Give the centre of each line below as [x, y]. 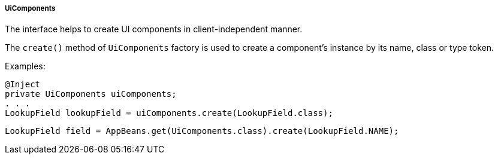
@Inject [23, 85]
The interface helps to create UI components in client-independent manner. [154, 29]
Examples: [25, 66]
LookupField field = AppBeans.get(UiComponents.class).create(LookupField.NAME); [202, 131]
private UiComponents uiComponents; [91, 94]
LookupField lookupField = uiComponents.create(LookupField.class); [169, 113]
